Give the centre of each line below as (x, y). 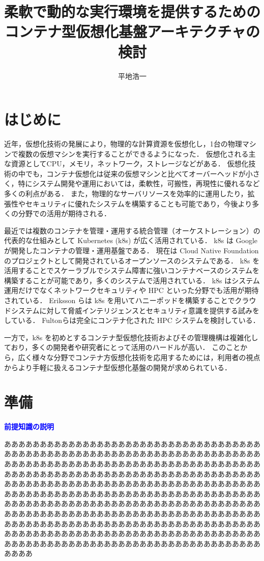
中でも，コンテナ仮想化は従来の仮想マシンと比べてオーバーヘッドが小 (135, 173)
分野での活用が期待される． (64, 213)
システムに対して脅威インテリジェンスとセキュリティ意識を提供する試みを (135, 310)
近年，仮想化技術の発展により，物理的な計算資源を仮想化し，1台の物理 (123, 144)
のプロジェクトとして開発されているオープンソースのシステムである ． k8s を (132, 260)
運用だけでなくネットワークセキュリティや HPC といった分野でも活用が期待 (131, 290)
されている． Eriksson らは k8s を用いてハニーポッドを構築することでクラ (127, 300)
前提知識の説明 (29, 426)
